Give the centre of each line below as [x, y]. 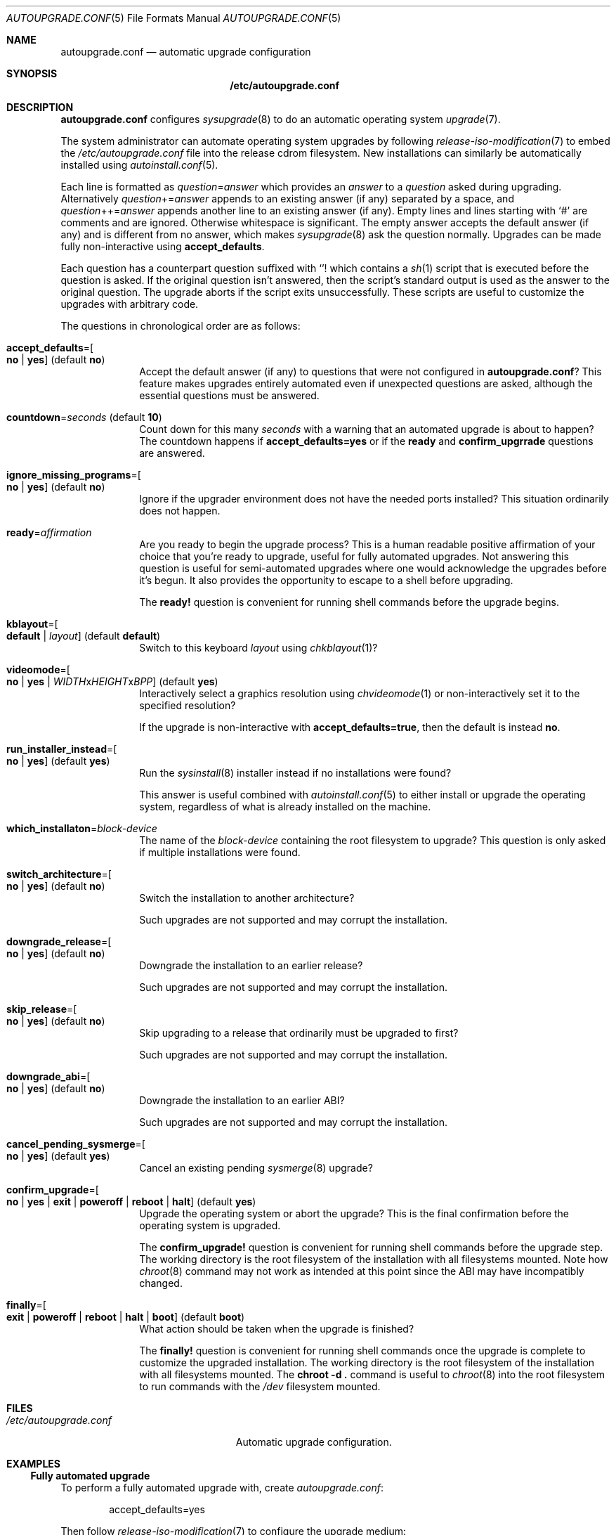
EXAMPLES [33, 1464]
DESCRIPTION [40, 107]
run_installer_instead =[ [62, 749]
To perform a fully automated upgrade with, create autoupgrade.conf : [222, 1488]
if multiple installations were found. [220, 852]
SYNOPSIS [32, 73]
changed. [161, 1283]
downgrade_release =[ [59, 941]
